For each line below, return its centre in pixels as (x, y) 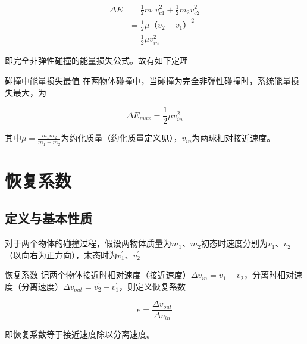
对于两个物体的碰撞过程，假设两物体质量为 (88, 243)
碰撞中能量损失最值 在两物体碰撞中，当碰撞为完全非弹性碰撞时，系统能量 (148, 81)
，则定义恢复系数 (152, 286)
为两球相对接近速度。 (234, 138)
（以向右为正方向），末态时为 (61, 254)
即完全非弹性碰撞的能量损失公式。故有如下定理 (96, 60)
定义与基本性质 (48, 218)
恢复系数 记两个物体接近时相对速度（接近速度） (98, 275)
